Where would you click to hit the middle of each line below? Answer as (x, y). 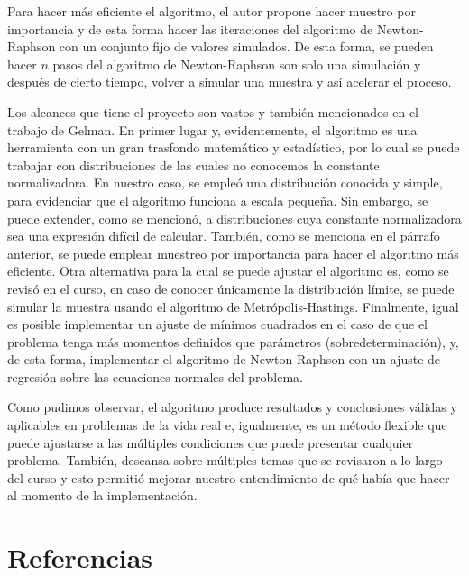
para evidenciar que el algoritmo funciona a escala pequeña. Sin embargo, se (218, 200)
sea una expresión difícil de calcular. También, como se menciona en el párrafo (224, 236)
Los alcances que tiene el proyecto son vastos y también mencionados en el (213, 111)
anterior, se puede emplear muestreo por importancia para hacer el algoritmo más (233, 253)
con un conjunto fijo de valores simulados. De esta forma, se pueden (246, 46)
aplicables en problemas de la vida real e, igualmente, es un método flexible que (227, 425)
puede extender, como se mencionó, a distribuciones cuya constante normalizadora (234, 218)
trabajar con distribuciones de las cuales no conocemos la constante (193, 165)
